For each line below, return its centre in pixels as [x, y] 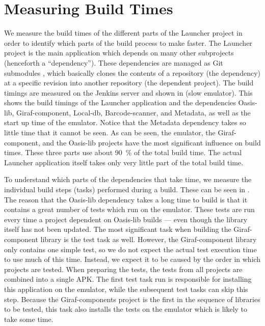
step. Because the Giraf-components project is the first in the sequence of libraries [132, 299]
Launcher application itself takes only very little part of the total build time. [124, 162]
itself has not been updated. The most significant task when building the [118, 229]
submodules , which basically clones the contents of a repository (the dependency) [132, 72]
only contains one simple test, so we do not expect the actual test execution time [130, 249]
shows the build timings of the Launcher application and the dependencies [120, 102]
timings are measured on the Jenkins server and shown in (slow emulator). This [128, 92]
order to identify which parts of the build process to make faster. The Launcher [128, 42]
